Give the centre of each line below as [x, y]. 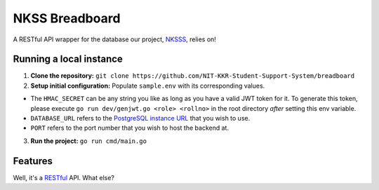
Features [33, 161]
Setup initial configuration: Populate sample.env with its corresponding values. [148, 86]
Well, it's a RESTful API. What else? [64, 177]
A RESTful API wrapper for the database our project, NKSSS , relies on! [115, 39]
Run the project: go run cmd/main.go [89, 141]
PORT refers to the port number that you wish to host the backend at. [130, 128]
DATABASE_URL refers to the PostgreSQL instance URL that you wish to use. [140, 118]
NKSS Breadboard [67, 18]
